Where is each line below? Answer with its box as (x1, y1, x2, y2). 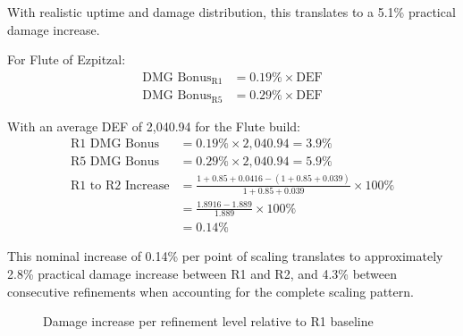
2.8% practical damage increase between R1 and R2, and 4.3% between (7, 265, 398, 283)
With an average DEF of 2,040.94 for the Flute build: (7, 116, 300, 135)
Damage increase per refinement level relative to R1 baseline (43, 312, 374, 331)
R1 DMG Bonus (70, 138, 160, 151)
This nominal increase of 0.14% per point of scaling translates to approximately (7, 247, 443, 265)
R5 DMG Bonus (70, 155, 160, 169)
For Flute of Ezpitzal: (7, 50, 126, 69)
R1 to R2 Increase (70, 179, 170, 192)
